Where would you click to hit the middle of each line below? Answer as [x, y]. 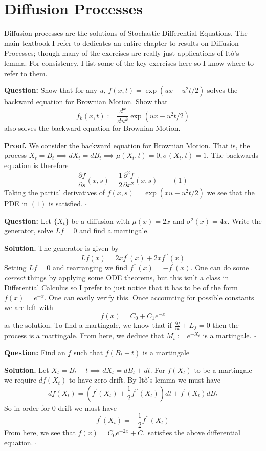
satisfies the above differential [194, 432]
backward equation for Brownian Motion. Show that [86, 101]
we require [20, 380]
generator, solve [29, 231]
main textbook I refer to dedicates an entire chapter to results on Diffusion [121, 43]
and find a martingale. [114, 231]
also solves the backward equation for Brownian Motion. [92, 128]
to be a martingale [223, 370]
